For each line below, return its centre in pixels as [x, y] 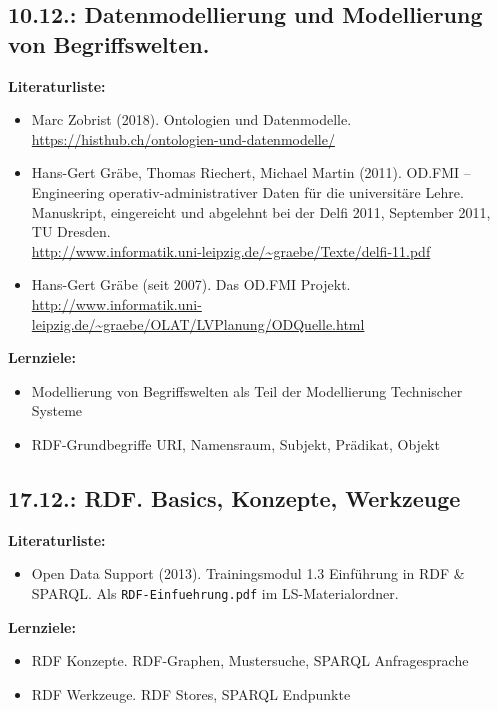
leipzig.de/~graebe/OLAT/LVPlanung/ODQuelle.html [198, 323]
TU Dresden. [71, 231]
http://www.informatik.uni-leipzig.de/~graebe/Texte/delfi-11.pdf [231, 250]
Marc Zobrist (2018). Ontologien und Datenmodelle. [191, 119]
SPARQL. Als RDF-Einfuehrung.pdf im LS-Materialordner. [215, 592]
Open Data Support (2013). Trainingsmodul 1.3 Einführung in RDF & [248, 573]
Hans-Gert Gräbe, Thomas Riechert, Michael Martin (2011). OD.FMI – [251, 172]
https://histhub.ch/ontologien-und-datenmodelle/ [183, 138]
